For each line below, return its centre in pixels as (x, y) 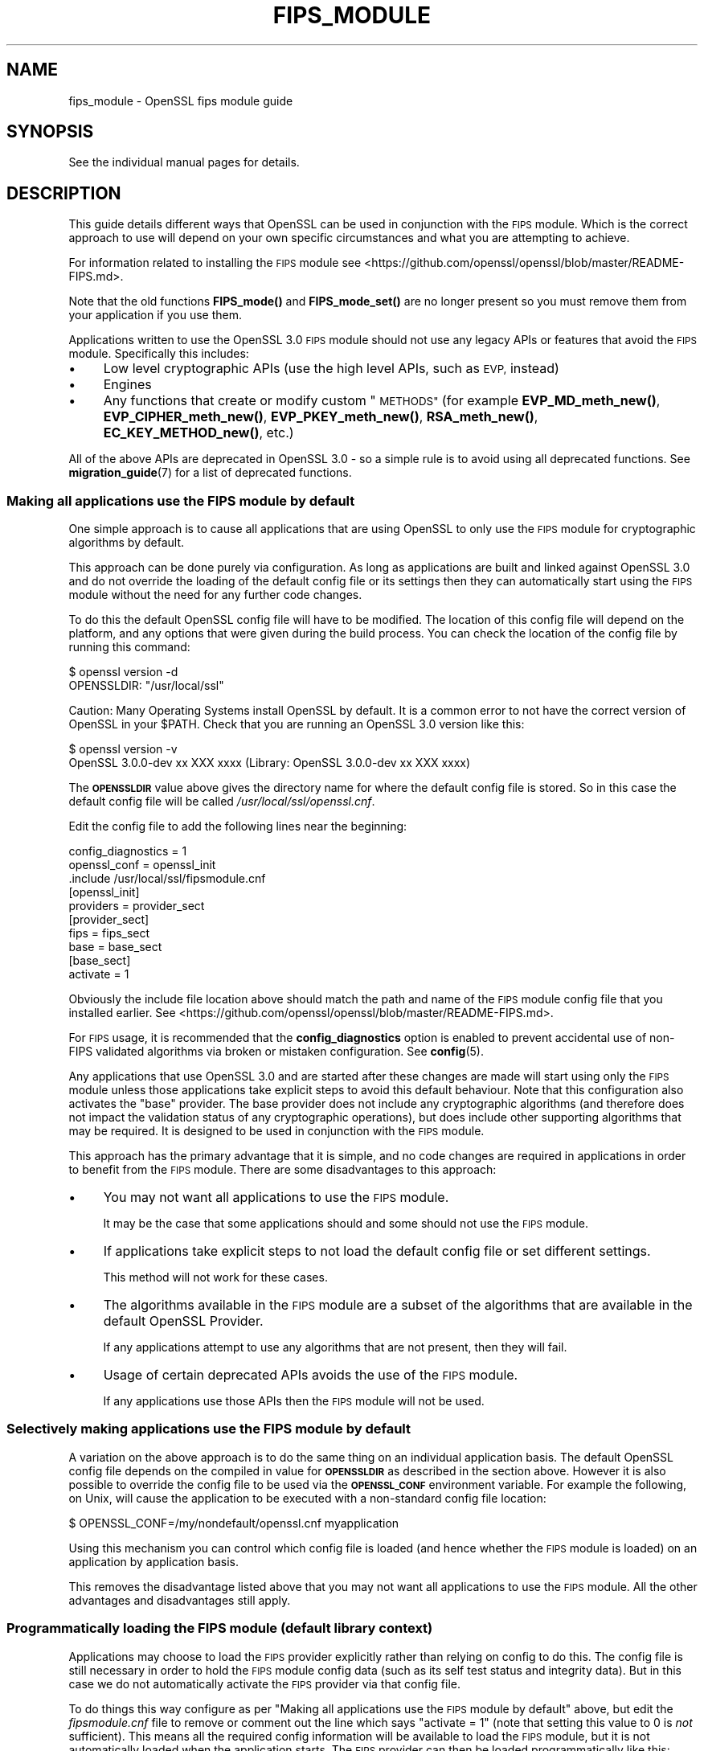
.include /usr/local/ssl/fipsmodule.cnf (167, 879)
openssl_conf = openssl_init (142, 865)
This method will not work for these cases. (215, 1277)
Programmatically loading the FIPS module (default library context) (220, 1628)
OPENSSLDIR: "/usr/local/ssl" (146, 686)
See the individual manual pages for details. (184, 162)
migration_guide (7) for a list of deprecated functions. (210, 473)
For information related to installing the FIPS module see (215, 263)
